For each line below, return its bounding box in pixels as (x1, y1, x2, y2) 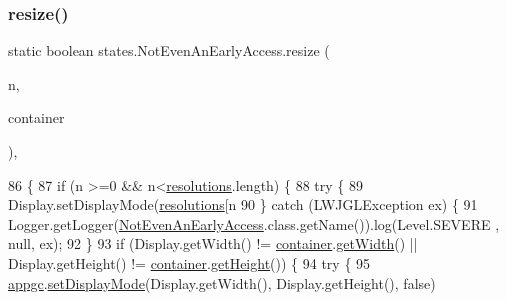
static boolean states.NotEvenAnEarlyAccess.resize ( (8, 40, 330, 61)
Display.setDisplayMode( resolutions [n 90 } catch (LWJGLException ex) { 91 (8, 194, 478, 215)
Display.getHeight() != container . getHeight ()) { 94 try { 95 (8, 252, 371, 273)
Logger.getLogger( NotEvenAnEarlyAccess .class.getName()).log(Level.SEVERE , (8, 213, 500, 234)
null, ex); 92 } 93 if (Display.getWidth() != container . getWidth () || (8, 233, 418, 254)
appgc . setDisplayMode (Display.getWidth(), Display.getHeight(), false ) (8, 272, 436, 293)
